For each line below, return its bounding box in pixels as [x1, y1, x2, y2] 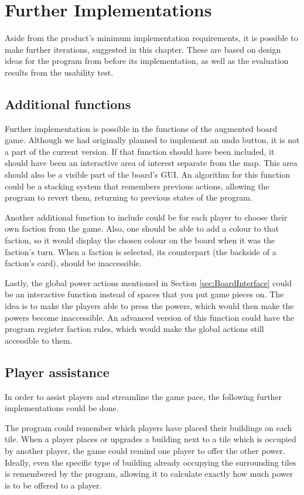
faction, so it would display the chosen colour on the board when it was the [5, 234, 275, 246]
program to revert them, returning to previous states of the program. [5, 191, 252, 204]
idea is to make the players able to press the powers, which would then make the [5, 300, 294, 312]
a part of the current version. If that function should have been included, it [5, 145, 275, 157]
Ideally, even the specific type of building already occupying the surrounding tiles [5, 456, 296, 468]
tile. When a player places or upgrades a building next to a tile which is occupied [5, 433, 296, 445]
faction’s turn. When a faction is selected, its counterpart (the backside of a [5, 245, 276, 257]
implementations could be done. [5, 402, 119, 414]
